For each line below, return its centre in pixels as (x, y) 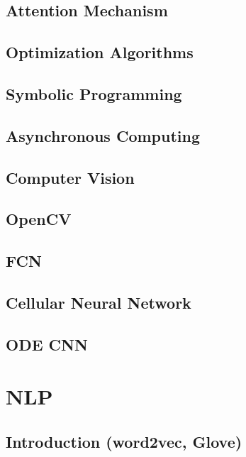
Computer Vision (70, 177)
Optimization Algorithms (100, 52)
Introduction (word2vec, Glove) (124, 441)
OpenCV (39, 219)
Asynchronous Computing (103, 135)
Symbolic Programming (94, 93)
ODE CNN (47, 344)
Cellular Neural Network (99, 302)
